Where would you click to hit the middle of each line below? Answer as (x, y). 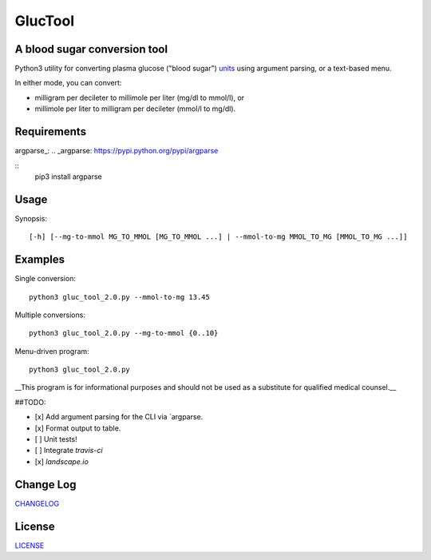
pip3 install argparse (69, 177)
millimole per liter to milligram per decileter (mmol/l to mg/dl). (135, 109)
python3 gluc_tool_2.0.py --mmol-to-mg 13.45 (120, 297)
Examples (40, 260)
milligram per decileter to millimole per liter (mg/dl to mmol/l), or (140, 97)
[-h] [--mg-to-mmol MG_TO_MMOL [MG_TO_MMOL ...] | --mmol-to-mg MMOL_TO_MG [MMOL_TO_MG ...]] (218, 237)
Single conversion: (45, 279)
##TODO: (30, 402)
